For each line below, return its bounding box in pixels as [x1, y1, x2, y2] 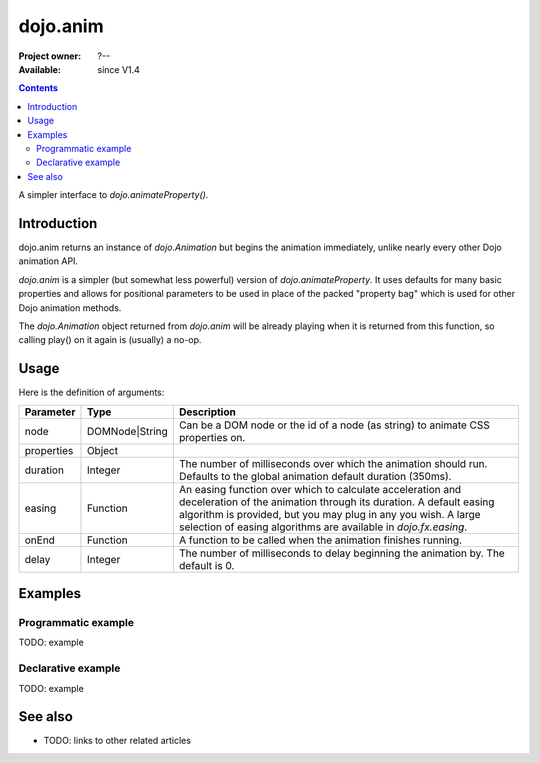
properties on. [178, 430, 246, 444]
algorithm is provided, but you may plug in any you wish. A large [178, 507, 481, 521]
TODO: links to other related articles [43, 735, 192, 747]
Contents [18, 82, 59, 94]
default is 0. [178, 558, 235, 572]
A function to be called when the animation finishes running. [178, 533, 463, 547]
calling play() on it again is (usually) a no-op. [18, 334, 202, 346]
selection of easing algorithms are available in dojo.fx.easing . [178, 520, 468, 534]
